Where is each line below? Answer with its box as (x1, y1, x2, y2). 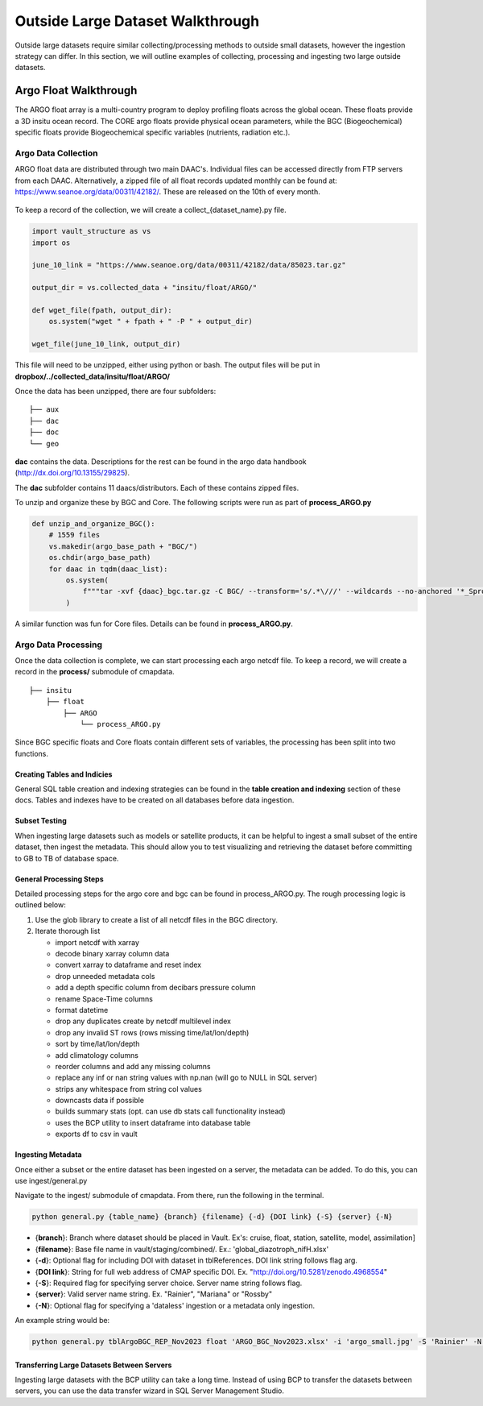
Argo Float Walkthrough (14, 84, 138, 97)
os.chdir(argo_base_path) (48, 553, 151, 562)
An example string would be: (14, 1316, 110, 1325)
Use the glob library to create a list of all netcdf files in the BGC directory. (35, 915, 278, 924)
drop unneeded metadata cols (55, 971, 155, 981)
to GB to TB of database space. (14, 853, 119, 863)
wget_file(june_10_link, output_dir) (31, 339, 181, 349)
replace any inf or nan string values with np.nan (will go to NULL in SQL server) (55, 1072, 318, 1083)
